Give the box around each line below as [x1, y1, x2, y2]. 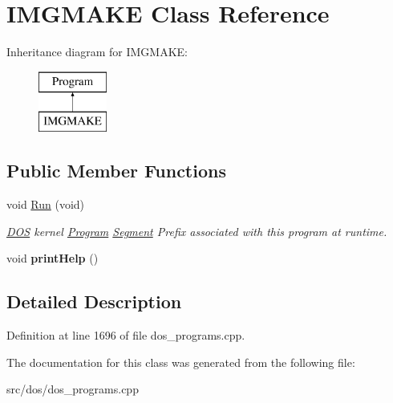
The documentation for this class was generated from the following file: [6, 353, 355, 370]
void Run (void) [6, 196, 85, 213]
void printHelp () [6, 250, 99, 267]
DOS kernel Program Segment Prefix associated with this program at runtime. [6, 222, 387, 239]
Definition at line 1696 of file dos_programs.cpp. [6, 327, 245, 344]
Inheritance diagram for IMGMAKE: [6, 43, 188, 60]
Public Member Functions [6, 158, 226, 183]
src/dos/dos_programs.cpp [6, 381, 139, 397]
